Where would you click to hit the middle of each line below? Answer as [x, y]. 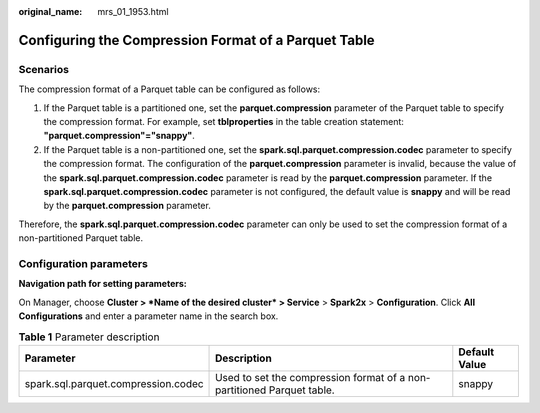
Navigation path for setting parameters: [102, 284]
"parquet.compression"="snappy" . [119, 136]
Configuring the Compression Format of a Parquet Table [196, 40]
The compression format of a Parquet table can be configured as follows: [169, 89]
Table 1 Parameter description [89, 337]
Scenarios [44, 69]
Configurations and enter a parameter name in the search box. [148, 316]
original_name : [50, 11]
